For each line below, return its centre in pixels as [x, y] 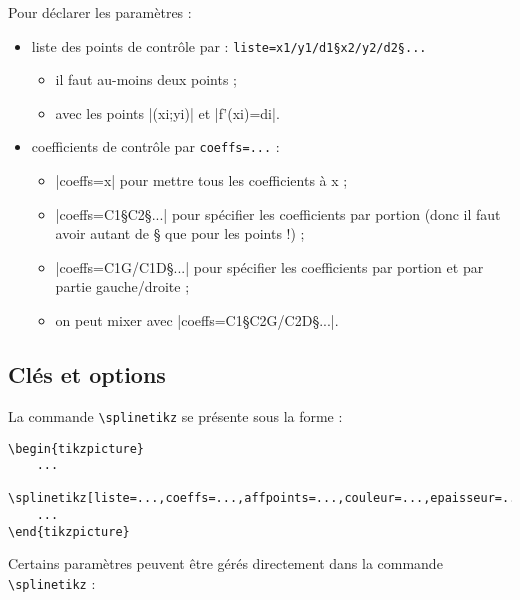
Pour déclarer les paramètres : [100, 12]
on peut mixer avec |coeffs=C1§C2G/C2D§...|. [197, 320]
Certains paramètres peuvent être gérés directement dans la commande [225, 563]
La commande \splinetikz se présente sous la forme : [175, 415]
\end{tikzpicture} [69, 531]
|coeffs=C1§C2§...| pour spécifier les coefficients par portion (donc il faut [278, 213]
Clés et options [87, 374]
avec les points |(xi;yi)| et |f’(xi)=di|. [167, 112]
